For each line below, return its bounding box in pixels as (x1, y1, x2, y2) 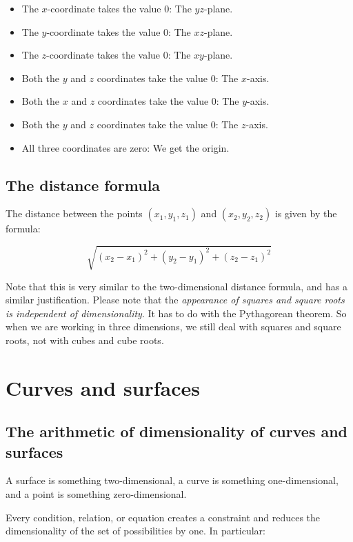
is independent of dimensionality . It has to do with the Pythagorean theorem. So (6, 305, 347, 320)
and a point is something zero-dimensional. (6, 487, 187, 501)
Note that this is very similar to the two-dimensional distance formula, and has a (6, 279, 348, 293)
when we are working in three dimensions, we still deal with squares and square (6, 319, 341, 334)
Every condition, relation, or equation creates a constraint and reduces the (6, 510, 321, 524)
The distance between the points (6, 206, 143, 221)
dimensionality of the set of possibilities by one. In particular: (6, 523, 265, 538)
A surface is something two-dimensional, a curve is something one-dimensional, (6, 473, 339, 488)
